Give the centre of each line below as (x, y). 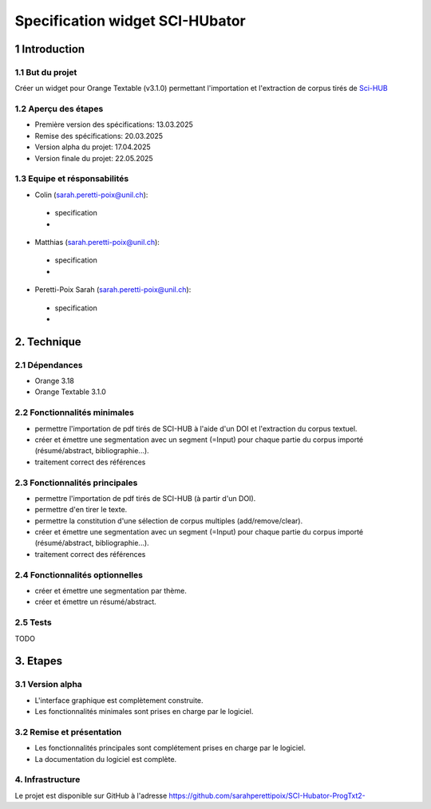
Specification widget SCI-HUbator (130, 21)
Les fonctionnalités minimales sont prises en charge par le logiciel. (144, 712)
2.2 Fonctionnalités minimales (75, 412)
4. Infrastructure (47, 779)
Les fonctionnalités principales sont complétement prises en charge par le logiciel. (170, 748)
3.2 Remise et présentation (68, 732)
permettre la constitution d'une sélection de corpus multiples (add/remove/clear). (169, 521)
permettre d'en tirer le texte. (81, 510)
